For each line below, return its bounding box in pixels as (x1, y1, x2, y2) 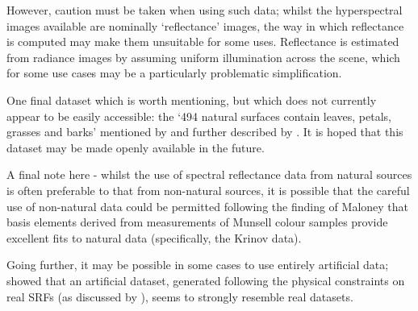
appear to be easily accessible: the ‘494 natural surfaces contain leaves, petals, (6, 107, 392, 124)
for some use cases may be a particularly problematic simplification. (6, 64, 342, 81)
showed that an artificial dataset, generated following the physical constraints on (6, 272, 405, 288)
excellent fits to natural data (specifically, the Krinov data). (6, 229, 302, 246)
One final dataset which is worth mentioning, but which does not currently (6, 91, 377, 108)
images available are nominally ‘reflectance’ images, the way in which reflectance (6, 17, 404, 34)
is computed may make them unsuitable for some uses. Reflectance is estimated (6, 33, 399, 50)
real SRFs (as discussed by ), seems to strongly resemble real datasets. (6, 288, 353, 305)
